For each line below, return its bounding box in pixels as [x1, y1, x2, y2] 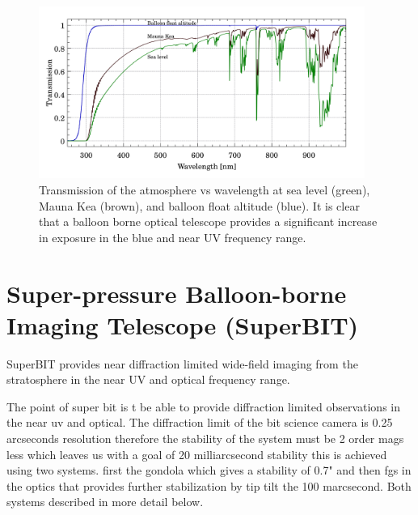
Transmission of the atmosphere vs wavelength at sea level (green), [39, 181, 370, 198]
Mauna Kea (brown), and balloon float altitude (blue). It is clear [39, 197, 360, 214]
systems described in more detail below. [6, 493, 204, 510]
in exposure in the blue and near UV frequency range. [39, 228, 306, 245]
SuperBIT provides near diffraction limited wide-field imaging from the [6, 355, 358, 372]
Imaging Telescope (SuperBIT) [6, 308, 359, 341]
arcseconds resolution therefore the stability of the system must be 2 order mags [6, 430, 404, 447]
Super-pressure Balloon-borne [6, 276, 347, 309]
